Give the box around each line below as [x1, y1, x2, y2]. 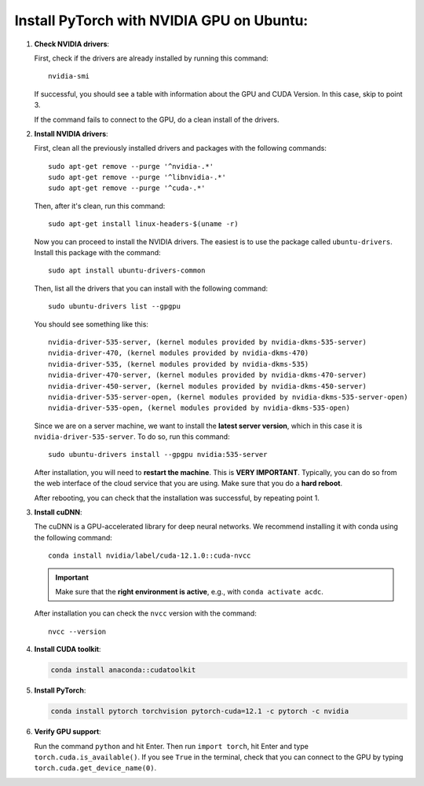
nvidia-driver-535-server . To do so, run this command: [34, 432, 231, 441]
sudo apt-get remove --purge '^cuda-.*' [48, 184, 206, 192]
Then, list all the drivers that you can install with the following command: [34, 283, 269, 293]
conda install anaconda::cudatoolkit [50, 666, 196, 674]
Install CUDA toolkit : [34, 645, 101, 654]
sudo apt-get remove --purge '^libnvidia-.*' [48, 173, 227, 182]
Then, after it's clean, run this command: [34, 201, 166, 210]
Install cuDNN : [34, 507, 82, 517]
